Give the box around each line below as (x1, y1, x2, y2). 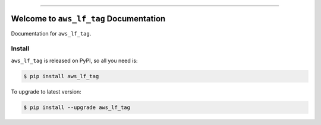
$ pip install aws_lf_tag (23, 73, 99, 79)
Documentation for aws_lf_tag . (11, 30, 92, 37)
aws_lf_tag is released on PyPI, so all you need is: (11, 57, 138, 64)
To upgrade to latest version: (11, 88, 81, 95)
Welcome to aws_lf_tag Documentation (11, 14, 166, 24)
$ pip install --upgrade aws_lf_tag (23, 104, 131, 111)
